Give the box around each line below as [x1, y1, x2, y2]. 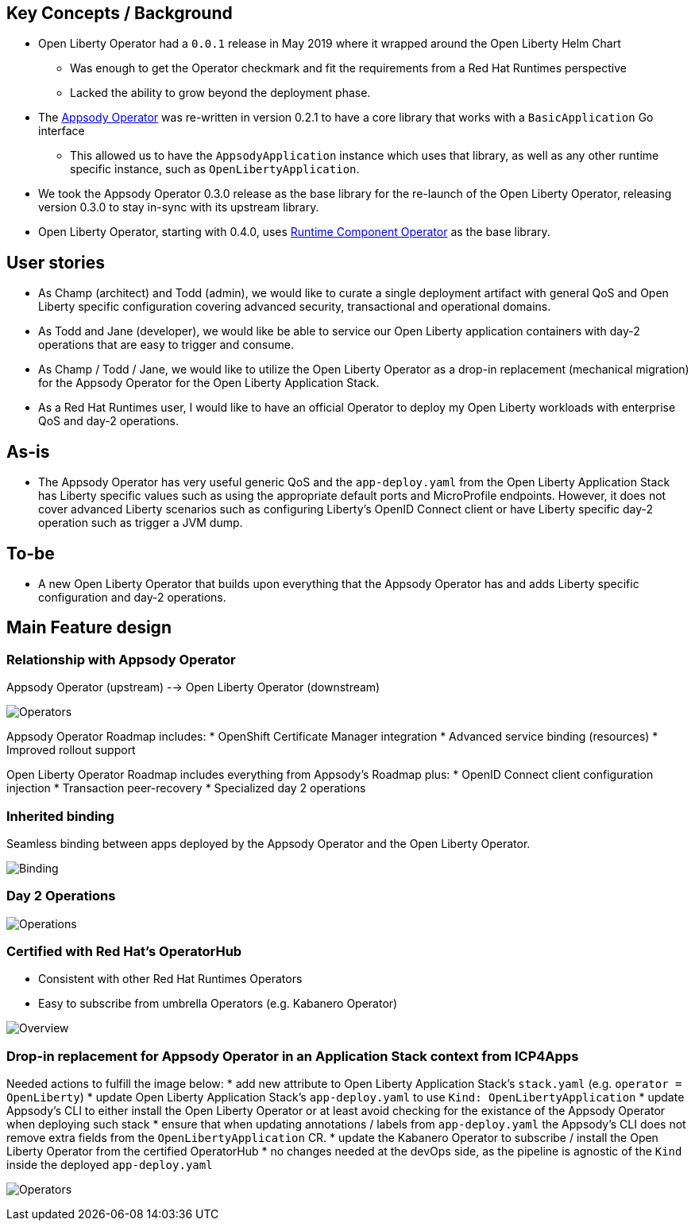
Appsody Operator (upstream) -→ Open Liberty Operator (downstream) [6, 680, 380, 695]
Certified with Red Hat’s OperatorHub [6, 943, 242, 960]
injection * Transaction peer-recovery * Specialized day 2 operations [6, 781, 366, 795]
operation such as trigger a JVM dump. [38, 516, 243, 530]
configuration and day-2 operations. [38, 590, 226, 604]
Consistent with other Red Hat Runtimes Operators [38, 972, 303, 986]
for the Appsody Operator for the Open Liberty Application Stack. [38, 376, 380, 390]
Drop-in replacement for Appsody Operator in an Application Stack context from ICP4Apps [6, 1047, 579, 1064]
